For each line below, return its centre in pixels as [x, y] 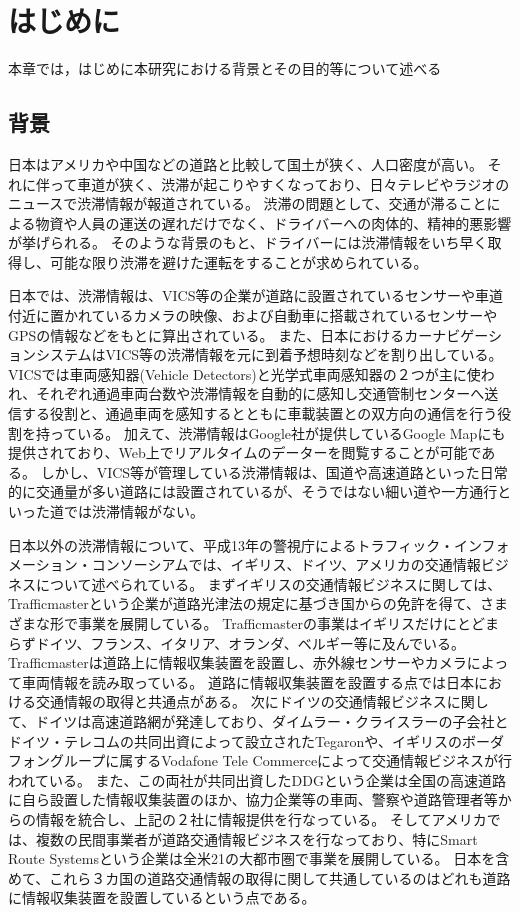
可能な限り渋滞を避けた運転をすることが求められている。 [238, 261]
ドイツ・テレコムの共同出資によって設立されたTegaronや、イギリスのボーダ [256, 740]
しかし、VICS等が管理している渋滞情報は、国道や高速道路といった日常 [274, 471]
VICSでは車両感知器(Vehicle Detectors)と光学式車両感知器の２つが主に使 [244, 373]
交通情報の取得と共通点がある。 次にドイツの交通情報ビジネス [241, 701]
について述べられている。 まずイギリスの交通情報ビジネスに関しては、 [268, 583]
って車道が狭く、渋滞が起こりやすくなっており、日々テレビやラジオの [279, 183]
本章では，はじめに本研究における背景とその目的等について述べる [225, 68]
